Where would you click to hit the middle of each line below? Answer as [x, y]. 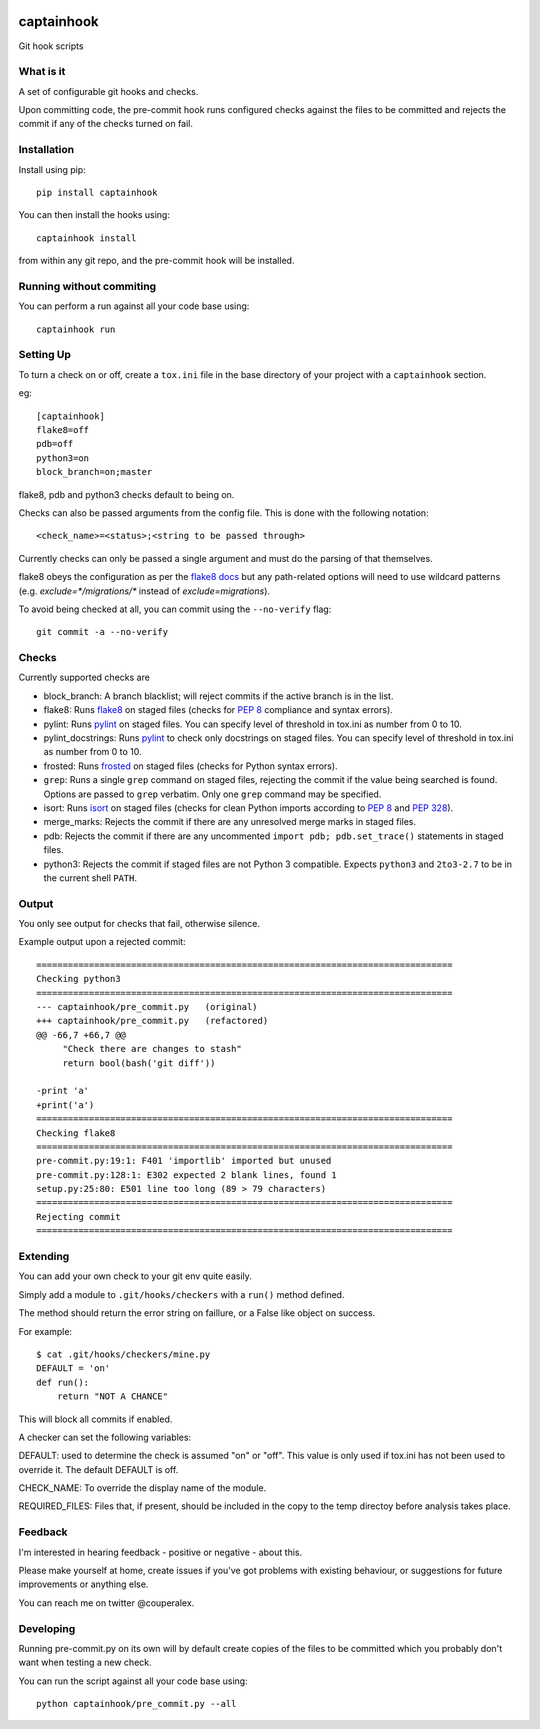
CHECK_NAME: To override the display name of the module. [142, 1488]
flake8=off [63, 429]
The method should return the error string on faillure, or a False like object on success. [197, 1313]
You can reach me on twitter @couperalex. [106, 1602]
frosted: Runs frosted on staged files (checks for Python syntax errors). [191, 766]
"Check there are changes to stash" [152, 1049]
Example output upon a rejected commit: [102, 942]
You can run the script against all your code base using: [133, 1681]
